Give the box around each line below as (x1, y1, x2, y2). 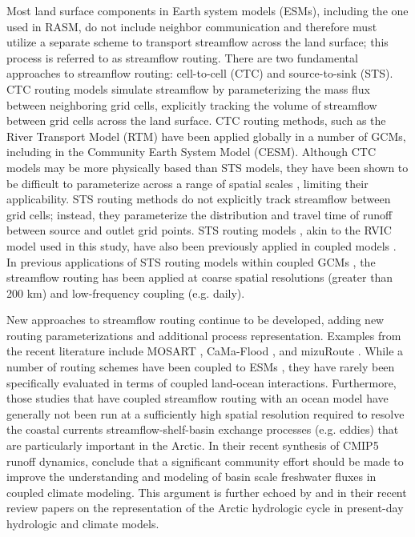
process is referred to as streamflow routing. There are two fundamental (6, 49, 358, 66)
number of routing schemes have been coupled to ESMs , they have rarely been (6, 359, 395, 375)
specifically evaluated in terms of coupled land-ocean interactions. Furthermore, (6, 374, 397, 391)
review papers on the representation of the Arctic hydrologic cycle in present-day (6, 499, 404, 516)
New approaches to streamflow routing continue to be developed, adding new (6, 311, 385, 328)
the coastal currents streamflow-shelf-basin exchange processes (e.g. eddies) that (6, 421, 399, 438)
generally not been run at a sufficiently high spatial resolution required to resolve (6, 405, 405, 422)
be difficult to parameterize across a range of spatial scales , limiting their (6, 174, 369, 191)
